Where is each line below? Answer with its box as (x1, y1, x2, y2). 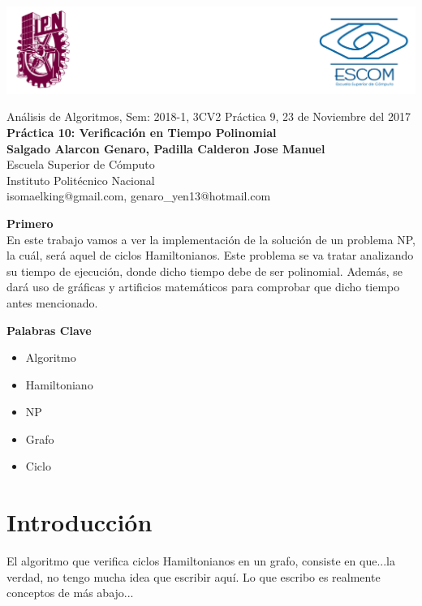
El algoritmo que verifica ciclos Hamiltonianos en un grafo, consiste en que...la (6, 552, 395, 569)
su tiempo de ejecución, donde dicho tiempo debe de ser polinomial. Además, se (6, 262, 403, 279)
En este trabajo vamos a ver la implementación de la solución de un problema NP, (6, 230, 416, 247)
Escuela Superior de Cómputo (6, 156, 155, 173)
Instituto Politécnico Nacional (6, 171, 155, 188)
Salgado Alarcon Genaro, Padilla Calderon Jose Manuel (6, 140, 325, 157)
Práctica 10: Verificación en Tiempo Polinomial (6, 123, 277, 140)
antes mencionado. (6, 294, 98, 311)
